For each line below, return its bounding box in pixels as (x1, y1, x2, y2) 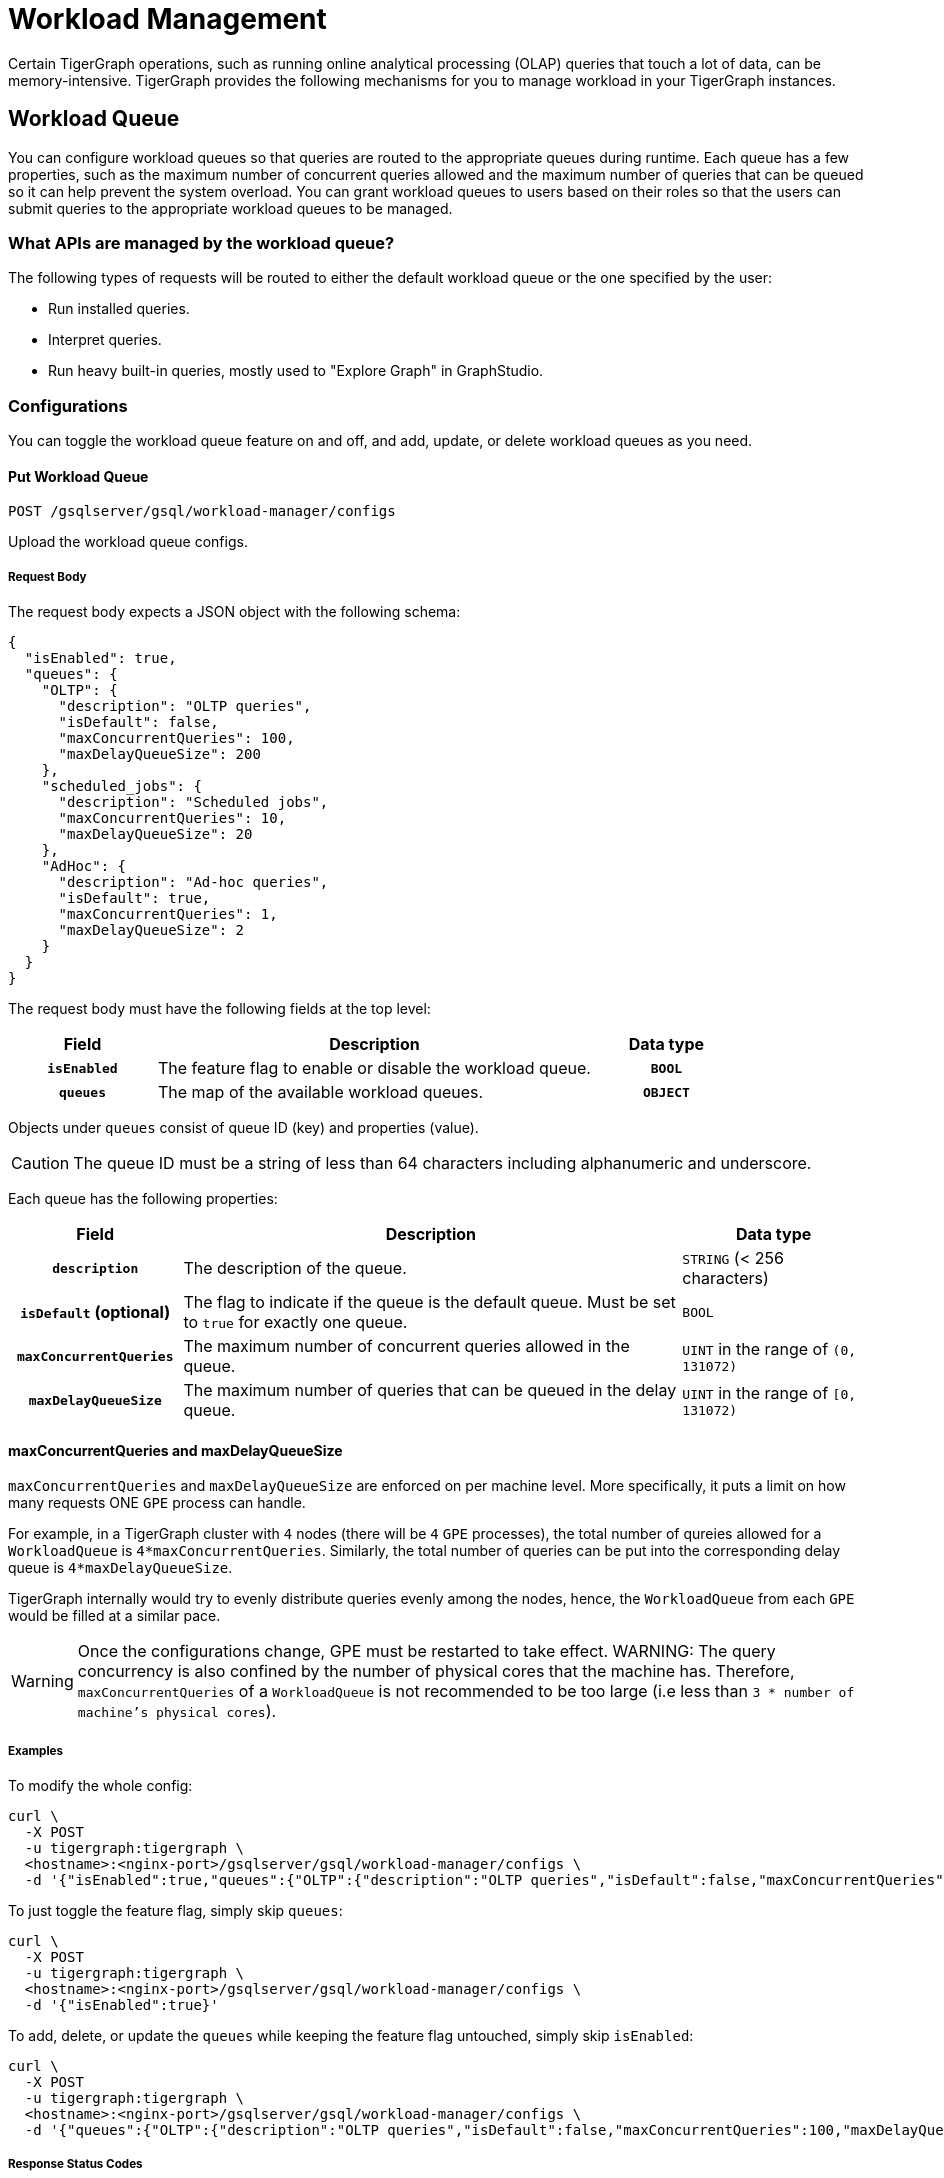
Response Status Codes (8, 2157, 143, 2172)
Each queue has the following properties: (8, 1190, 278, 1208)
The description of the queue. (183, 1258, 407, 1279)
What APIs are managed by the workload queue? (8, 232, 395, 253)
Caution (11, 1153, 70, 1174)
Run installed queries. (48, 300, 190, 318)
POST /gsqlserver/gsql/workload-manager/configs (8, 503, 396, 520)
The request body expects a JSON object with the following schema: (8, 603, 461, 621)
